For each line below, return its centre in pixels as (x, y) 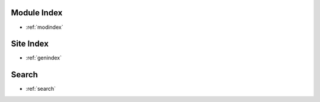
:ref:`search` (41, 89)
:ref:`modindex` (44, 27)
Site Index (30, 44)
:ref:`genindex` (44, 58)
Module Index (37, 13)
